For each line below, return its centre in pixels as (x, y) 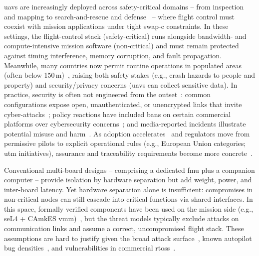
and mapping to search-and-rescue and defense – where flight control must (120, 16)
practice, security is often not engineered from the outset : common (108, 94)
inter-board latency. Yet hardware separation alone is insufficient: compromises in (129, 189)
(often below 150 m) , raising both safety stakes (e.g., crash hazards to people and (130, 75)
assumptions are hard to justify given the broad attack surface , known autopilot (128, 238)
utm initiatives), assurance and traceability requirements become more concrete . (128, 153)
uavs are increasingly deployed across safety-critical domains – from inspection (124, 6)
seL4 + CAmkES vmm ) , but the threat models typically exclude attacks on (122, 218)
